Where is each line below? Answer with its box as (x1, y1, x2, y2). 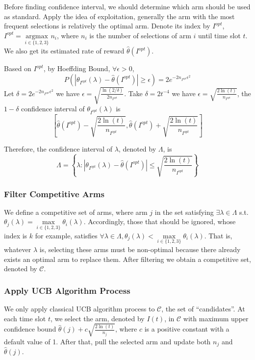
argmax (25, 32, 48, 40)
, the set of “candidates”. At (161, 303, 245, 313)
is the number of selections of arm (89, 30, 191, 40)
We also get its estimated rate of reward (4, 46, 125, 55)
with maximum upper (183, 313, 249, 323)
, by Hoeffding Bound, (43, 63, 110, 73)
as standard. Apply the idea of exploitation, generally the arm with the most (4, 11, 235, 21)
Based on (4, 63, 31, 73)
